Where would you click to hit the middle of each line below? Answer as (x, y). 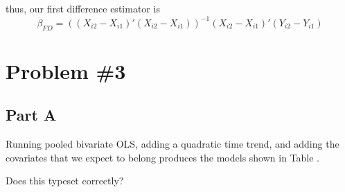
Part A (31, 115)
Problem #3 (66, 70)
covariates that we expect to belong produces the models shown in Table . (163, 157)
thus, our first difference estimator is (83, 8)
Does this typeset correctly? (65, 181)
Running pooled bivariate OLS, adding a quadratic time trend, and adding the (172, 144)
